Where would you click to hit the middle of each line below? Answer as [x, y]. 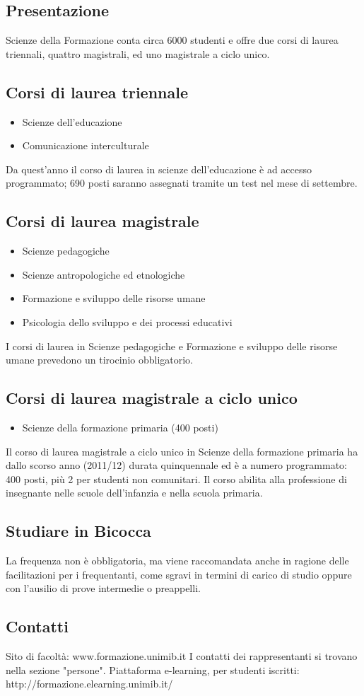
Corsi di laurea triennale [97, 92]
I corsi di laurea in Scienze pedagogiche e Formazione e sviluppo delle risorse [172, 346]
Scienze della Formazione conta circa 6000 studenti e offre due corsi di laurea [172, 40]
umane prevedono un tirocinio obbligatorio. [100, 360]
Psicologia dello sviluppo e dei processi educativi [127, 321]
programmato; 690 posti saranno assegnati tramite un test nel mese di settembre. [182, 183]
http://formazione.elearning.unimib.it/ [89, 684]
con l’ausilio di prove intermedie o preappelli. [103, 588]
